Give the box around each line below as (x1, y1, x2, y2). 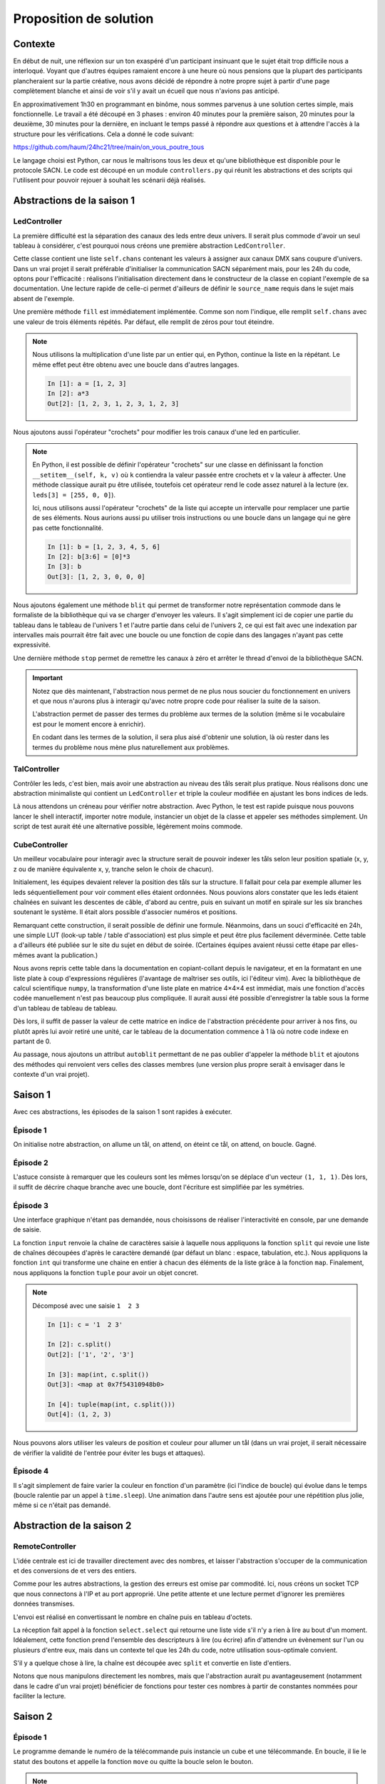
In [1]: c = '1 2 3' (47, 1320, 123, 1329)
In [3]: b (47, 562, 82, 571)
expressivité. (13, 641, 51, 649)
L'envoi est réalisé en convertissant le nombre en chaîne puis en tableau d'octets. (13, 1613, 252, 1621)
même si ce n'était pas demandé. (13, 1501, 111, 1509)
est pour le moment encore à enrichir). (32, 719, 145, 728)
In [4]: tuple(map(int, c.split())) (47, 1400, 176, 1409)
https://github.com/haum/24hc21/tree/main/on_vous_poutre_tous (13, 143, 205, 151)
